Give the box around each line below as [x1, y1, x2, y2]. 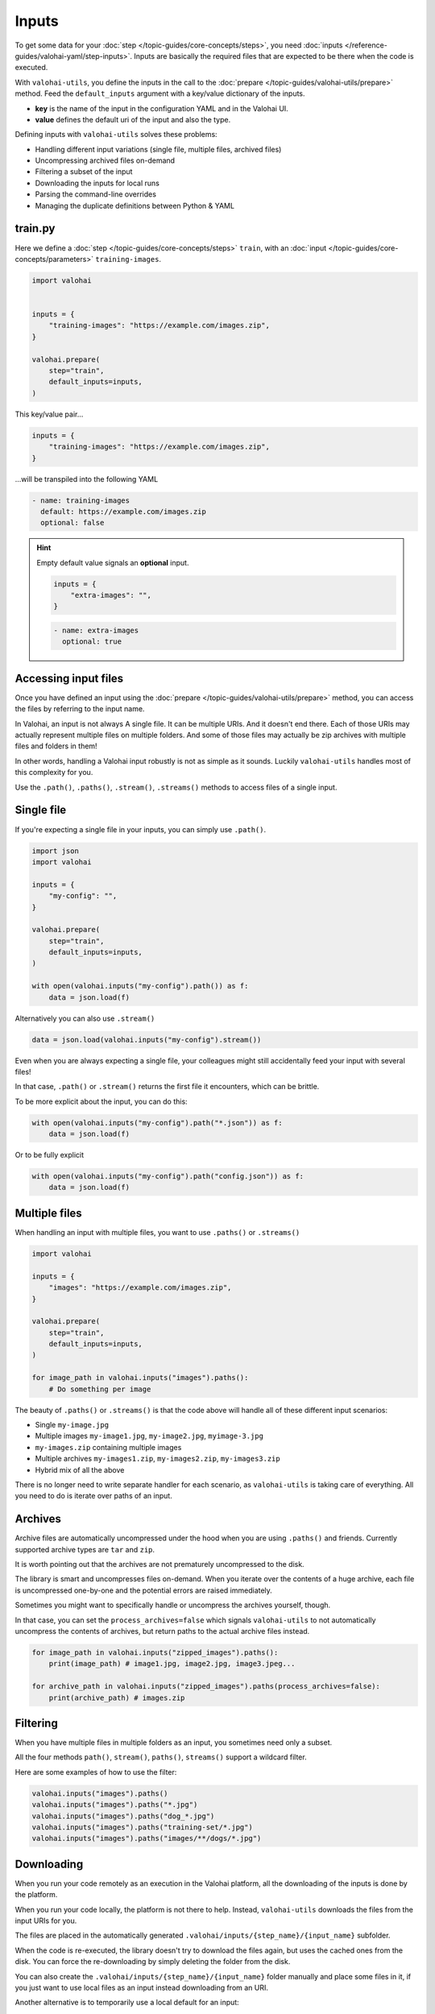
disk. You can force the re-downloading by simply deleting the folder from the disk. [14, 1957, 291, 1966]
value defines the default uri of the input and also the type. [35, 114, 231, 124]
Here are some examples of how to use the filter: [14, 1767, 177, 1776]
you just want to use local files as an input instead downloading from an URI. [14, 1983, 269, 1993]
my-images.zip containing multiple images [35, 1442, 182, 1452]
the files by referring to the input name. [14, 704, 145, 714]
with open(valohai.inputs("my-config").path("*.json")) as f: [31, 1118, 283, 1127]
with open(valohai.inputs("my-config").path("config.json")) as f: [31, 1172, 304, 1181]
